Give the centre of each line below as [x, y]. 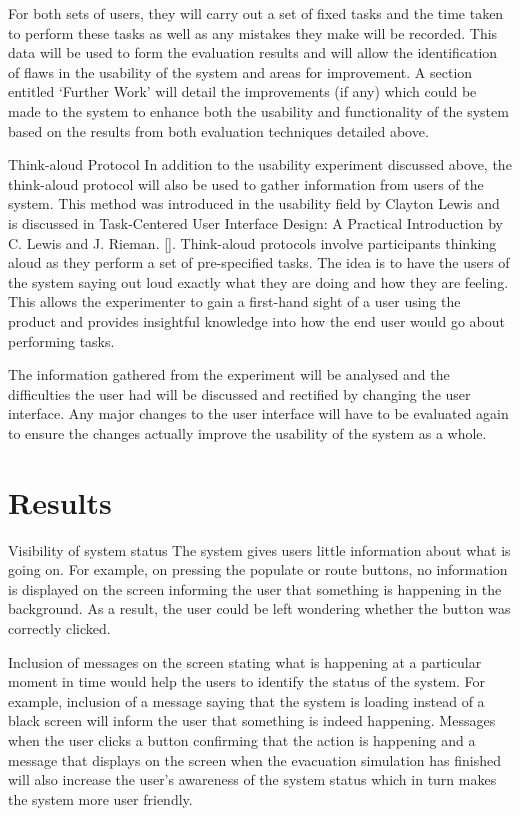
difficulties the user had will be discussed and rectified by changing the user [239, 393]
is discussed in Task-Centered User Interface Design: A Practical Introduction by [255, 222]
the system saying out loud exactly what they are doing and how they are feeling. [258, 281]
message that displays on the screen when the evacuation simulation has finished [254, 759]
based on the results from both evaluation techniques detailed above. [218, 130]
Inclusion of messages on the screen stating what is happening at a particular [245, 661]
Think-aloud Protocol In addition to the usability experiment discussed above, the [260, 164]
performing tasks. [61, 340]
